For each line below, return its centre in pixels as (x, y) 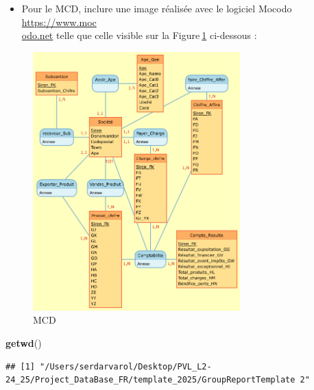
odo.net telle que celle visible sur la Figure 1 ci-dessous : (139, 35)
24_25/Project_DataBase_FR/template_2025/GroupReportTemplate (150, 380)
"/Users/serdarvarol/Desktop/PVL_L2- (126, 366)
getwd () (24, 342)
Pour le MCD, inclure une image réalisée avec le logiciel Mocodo (157, 8)
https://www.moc (59, 22)
